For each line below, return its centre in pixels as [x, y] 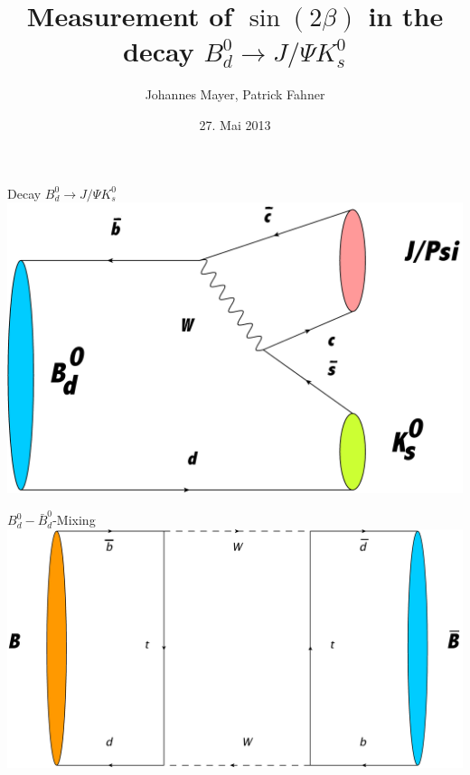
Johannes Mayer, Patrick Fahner [235, 94]
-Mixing [74, 520]
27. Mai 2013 [235, 124]
